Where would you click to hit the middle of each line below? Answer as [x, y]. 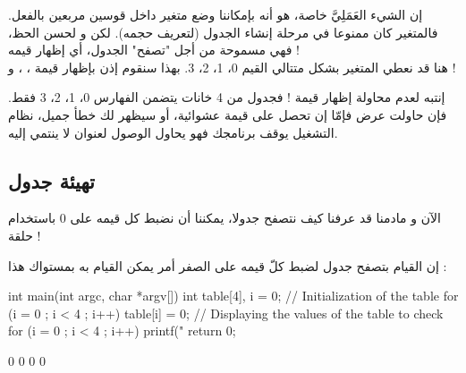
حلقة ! [25, 235]
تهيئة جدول [51, 180]
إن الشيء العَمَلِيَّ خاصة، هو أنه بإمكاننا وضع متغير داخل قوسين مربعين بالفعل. [216, 14]
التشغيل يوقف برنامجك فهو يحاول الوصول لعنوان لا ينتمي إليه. [173, 132]
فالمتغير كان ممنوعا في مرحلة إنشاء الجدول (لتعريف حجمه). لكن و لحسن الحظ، [223, 32]
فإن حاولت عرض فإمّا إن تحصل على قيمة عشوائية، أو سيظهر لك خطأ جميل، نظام [228, 114]
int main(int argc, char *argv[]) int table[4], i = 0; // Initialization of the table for [233, 296]
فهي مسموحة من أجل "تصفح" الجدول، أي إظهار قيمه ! [154, 50]
